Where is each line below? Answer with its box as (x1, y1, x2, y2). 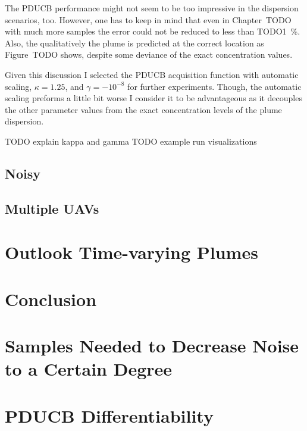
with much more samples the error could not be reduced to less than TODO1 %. (5, 25, 300, 38)
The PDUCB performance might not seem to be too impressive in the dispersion (5, 2, 299, 14)
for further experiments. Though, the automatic (127, 80, 302, 92)
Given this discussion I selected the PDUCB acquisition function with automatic (5, 68, 299, 80)
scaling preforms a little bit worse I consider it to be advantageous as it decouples (5, 92, 302, 104)
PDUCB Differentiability (5, 403, 214, 427)
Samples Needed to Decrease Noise (5, 333, 299, 358)
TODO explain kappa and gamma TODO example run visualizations (5, 135, 257, 147)
